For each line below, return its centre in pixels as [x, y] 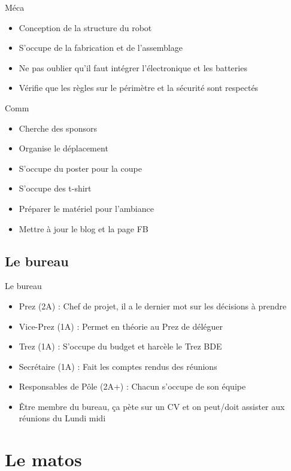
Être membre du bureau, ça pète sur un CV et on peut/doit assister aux [152, 406]
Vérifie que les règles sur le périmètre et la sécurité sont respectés [139, 88]
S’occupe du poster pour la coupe [80, 168]
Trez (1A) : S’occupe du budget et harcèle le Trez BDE [120, 346]
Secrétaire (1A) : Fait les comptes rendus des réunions [118, 366]
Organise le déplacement [63, 148]
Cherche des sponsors [58, 128]
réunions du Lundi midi [62, 418]
